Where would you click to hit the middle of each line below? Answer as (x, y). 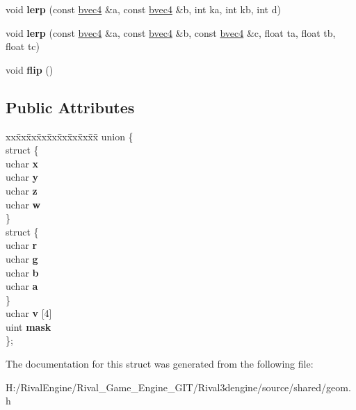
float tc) (23, 46)
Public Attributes (70, 107)
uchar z (22, 190)
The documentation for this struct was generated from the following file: (160, 364)
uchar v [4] (29, 313)
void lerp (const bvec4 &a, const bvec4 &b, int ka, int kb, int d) (143, 9)
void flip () (30, 69)
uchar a (22, 286)
